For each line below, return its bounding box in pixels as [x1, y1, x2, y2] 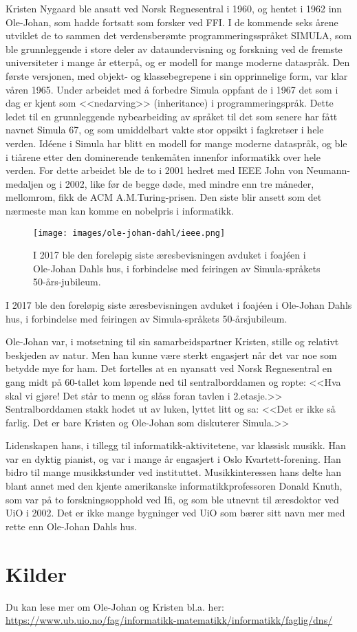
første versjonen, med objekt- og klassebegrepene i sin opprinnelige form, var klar [6, 68, 348, 83]
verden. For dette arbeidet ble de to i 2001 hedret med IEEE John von [6, 163, 303, 177]
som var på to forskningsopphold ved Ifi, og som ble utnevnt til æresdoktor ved [6, 492, 339, 506]
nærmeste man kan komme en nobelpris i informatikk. [6, 203, 234, 217]
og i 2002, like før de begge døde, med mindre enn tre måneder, [46, 176, 314, 190]
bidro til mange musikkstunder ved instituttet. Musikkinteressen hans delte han [6, 465, 341, 479]
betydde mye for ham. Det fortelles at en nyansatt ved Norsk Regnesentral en [6, 361, 332, 375]
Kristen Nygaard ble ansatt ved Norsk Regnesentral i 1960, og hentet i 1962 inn [6, 1, 343, 15]
